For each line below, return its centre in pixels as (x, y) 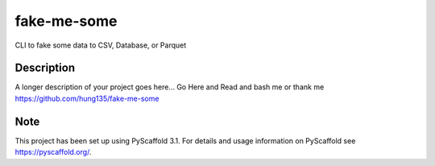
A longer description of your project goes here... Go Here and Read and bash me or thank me (170, 87)
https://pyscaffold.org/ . (53, 152)
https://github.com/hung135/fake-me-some (87, 98)
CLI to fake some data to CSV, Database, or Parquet (101, 45)
